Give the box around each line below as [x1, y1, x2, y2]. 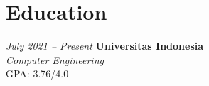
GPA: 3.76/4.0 [6, 66, 69, 81]
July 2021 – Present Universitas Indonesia [6, 38, 204, 53]
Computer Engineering [6, 52, 104, 67]
